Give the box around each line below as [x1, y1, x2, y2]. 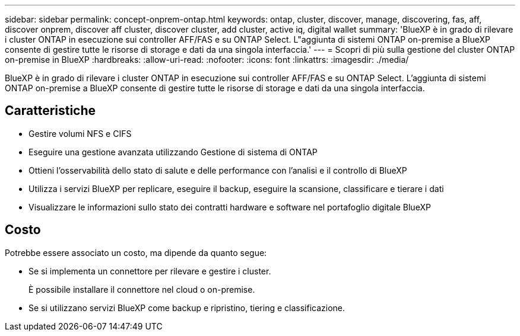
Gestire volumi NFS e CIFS [28, 128, 132, 139]
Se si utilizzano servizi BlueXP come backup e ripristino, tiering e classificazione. [28, 302, 345, 313]
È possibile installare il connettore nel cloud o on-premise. [28, 284, 255, 295]
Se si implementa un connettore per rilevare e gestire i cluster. [28, 265, 271, 276]
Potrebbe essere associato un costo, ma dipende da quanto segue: [5, 247, 267, 258]
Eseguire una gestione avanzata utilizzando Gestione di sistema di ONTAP [28, 146, 318, 157]
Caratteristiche [5, 103, 96, 119]
